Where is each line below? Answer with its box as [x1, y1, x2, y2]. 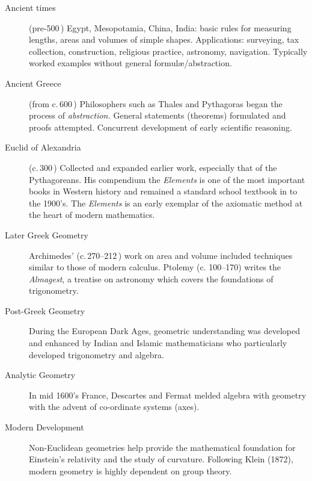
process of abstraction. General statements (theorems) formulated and [29, 109, 286, 122]
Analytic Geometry [5, 368, 76, 381]
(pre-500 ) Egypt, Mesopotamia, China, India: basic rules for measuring [29, 21, 292, 34]
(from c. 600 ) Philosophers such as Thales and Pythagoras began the [29, 97, 283, 110]
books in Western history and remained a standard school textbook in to [29, 185, 298, 197]
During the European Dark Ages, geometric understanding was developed [29, 324, 300, 337]
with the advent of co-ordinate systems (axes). [29, 400, 200, 413]
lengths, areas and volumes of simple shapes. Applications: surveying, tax [29, 33, 299, 46]
